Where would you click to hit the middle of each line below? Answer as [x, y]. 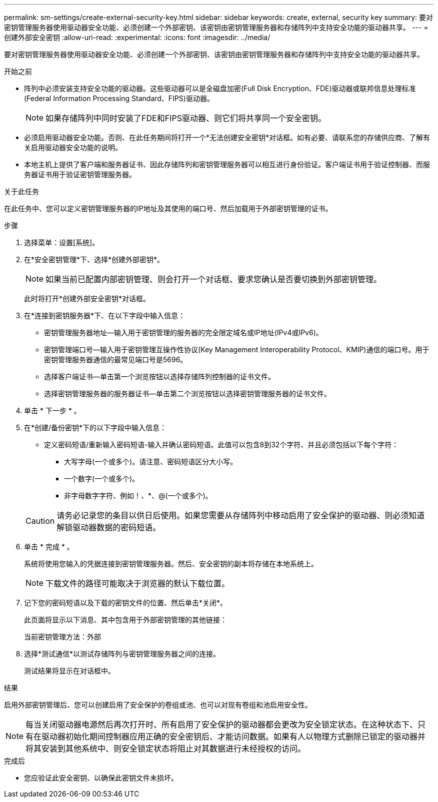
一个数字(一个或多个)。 [102, 479]
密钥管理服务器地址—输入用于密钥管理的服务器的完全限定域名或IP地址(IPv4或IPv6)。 [183, 332]
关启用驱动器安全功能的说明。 [73, 147]
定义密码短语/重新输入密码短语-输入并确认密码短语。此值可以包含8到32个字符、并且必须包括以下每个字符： [221, 445]
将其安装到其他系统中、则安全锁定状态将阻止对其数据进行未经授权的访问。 [166, 748]
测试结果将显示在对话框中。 [69, 671]
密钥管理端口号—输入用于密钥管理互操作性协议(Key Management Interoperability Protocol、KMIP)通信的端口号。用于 [237, 349]
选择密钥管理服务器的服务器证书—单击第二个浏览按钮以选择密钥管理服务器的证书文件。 [187, 393]
